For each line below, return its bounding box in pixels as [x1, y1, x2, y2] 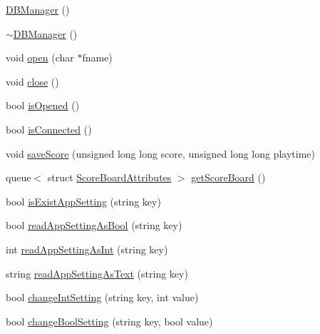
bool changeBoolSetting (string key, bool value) [6, 313, 213, 328]
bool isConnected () [6, 121, 92, 136]
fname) [82, 50, 113, 65]
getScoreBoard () [191, 170, 266, 185]
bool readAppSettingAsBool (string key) [6, 218, 182, 233]
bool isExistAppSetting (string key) [6, 193, 161, 208]
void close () [6, 74, 59, 88]
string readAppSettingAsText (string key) [6, 265, 188, 280]
